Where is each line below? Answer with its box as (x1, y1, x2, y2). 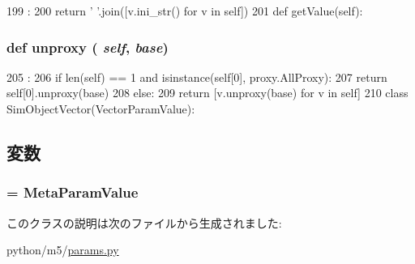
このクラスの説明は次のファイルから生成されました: (6, 214, 282, 231)
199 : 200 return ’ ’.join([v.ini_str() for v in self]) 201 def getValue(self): (6, 2, 363, 19)
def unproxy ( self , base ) (6, 36, 169, 57)
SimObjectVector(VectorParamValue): (6, 100, 195, 117)
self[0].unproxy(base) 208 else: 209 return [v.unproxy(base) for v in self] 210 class (6, 84, 409, 101)
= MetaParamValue (6, 182, 139, 202)
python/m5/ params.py (6, 241, 119, 258)
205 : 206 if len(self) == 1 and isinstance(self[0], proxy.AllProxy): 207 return (6, 68, 387, 85)
